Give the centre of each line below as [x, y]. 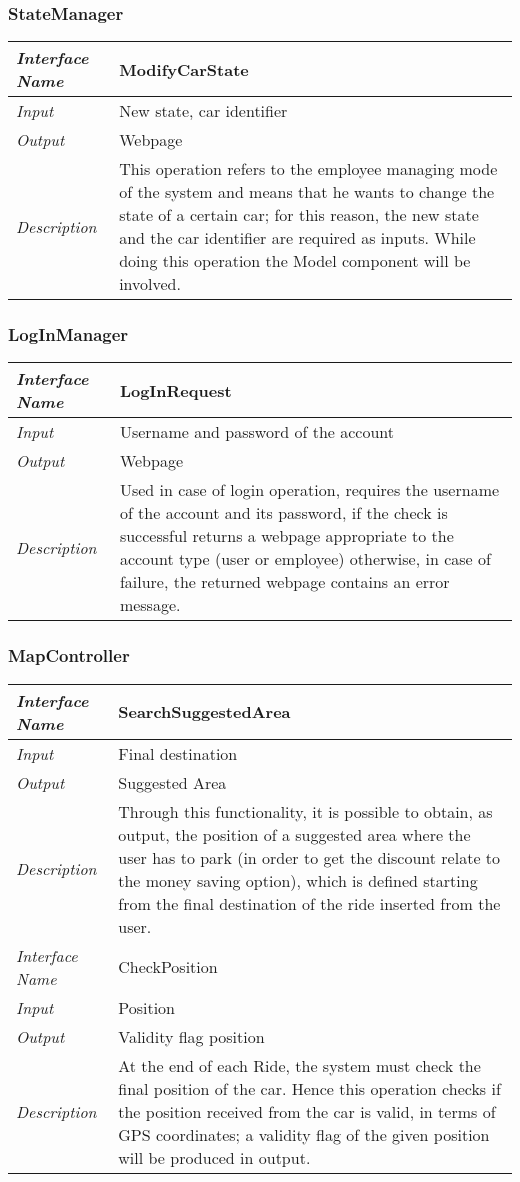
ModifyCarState [184, 69]
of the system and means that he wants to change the [307, 192]
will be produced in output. [214, 1157]
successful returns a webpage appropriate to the [286, 536]
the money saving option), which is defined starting [298, 880]
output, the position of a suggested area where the [294, 834]
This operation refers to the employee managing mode [308, 169]
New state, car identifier [203, 111]
